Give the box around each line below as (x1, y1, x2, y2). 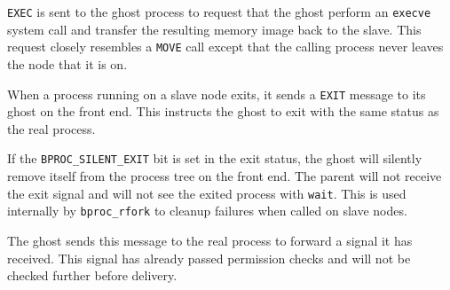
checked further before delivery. (7, 266, 178, 285)
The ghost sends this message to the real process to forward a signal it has (7, 231, 413, 249)
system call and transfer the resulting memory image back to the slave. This (7, 20, 422, 38)
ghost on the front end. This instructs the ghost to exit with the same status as (7, 102, 439, 121)
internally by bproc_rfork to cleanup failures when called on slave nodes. (7, 201, 407, 220)
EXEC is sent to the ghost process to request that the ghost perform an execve (7, 3, 431, 20)
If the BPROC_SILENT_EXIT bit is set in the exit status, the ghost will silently (7, 149, 422, 168)
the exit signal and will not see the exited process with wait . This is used (7, 184, 407, 202)
